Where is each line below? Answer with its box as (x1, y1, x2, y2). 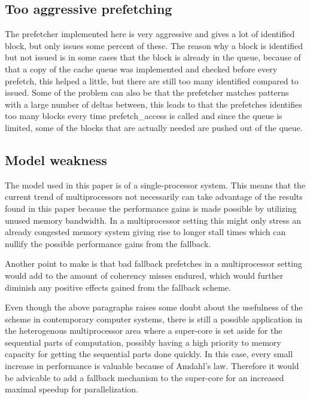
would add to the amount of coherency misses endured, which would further (5, 269, 284, 281)
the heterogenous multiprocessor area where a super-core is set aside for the (5, 324, 282, 337)
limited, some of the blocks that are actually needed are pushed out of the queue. (5, 121, 303, 133)
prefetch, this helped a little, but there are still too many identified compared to (5, 74, 299, 87)
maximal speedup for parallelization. (5, 383, 139, 395)
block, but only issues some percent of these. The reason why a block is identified (5, 39, 303, 51)
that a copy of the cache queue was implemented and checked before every (5, 62, 278, 75)
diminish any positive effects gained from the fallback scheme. (5, 281, 231, 293)
